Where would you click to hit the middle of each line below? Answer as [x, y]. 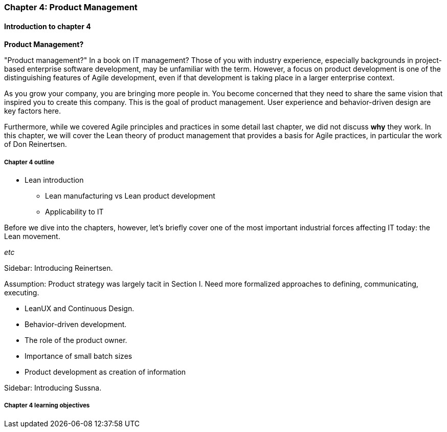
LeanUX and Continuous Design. [80, 308]
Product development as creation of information [105, 372]
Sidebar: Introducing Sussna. [53, 388]
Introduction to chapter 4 [48, 26]
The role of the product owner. [76, 340]
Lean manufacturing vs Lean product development [130, 196]
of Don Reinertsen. [36, 144]
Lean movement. [32, 236]
